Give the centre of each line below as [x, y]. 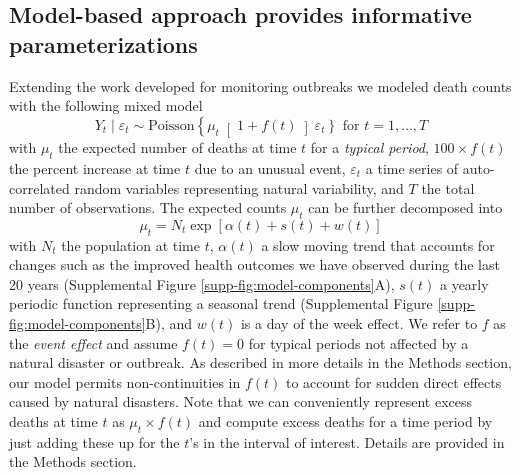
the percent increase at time [95, 167]
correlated [39, 187]
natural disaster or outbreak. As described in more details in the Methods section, [260, 362]
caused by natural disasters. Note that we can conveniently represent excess [241, 401]
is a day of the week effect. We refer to [359, 323]
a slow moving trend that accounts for [378, 244]
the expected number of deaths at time [177, 147]
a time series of [412, 167]
